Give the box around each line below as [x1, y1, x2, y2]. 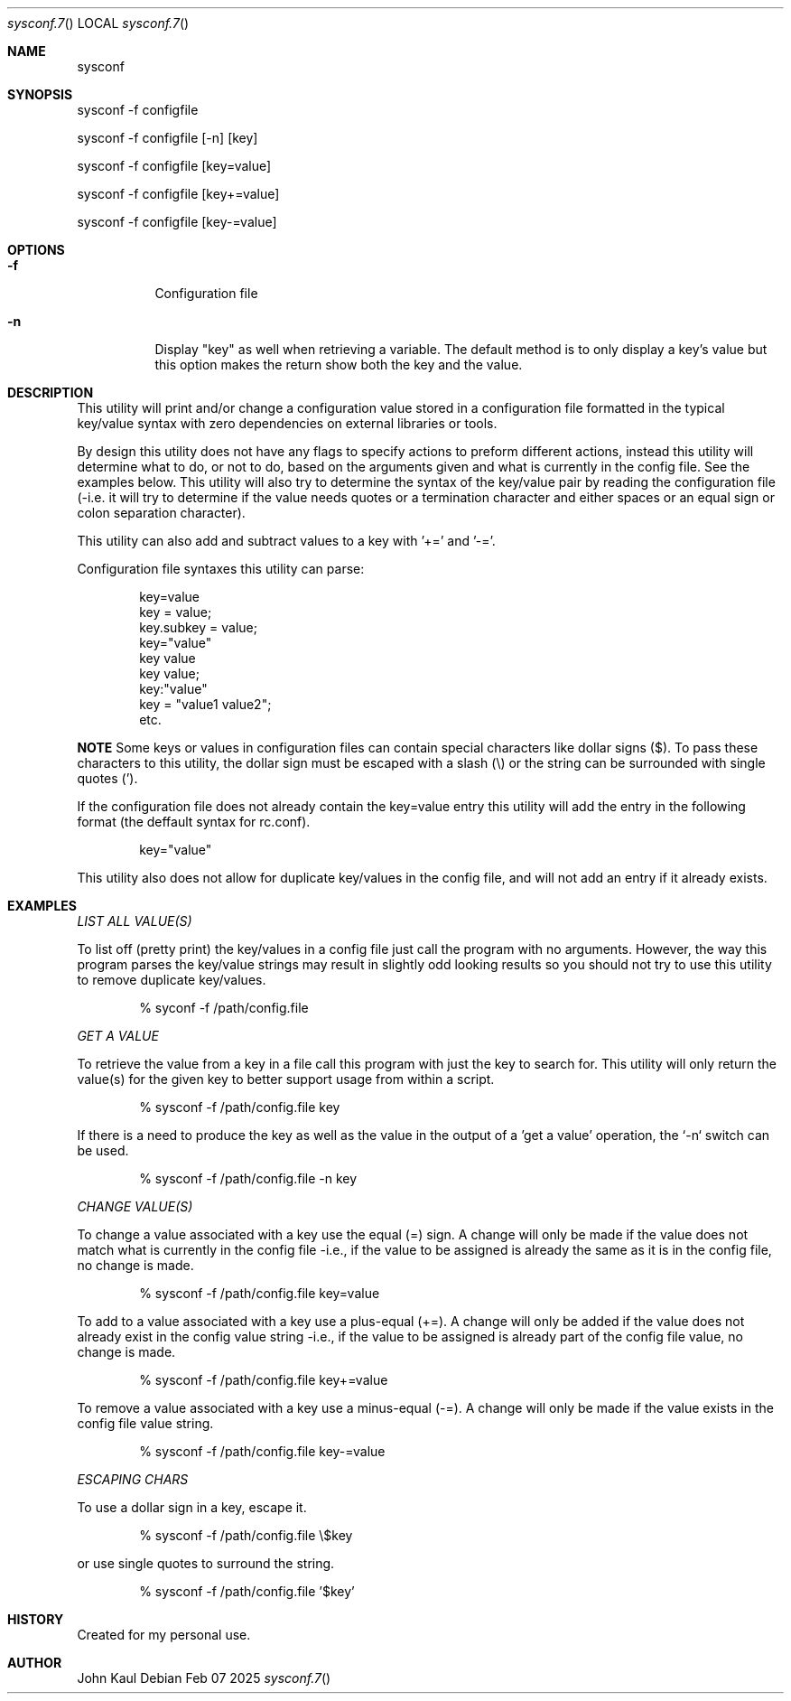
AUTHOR [7, 1655, 62, 1670]
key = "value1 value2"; [139, 696, 272, 712]
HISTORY [7, 1612, 64, 1627]
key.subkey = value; [139, 620, 257, 635]
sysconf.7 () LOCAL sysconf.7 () [7, 15, 190, 31]
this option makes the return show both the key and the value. [154, 357, 523, 372]
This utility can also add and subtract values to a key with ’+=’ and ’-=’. [77, 533, 496, 548]
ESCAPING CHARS [77, 1472, 189, 1487]
